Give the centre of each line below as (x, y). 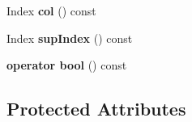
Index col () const (51, 11)
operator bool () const (67, 65)
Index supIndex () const (70, 38)
